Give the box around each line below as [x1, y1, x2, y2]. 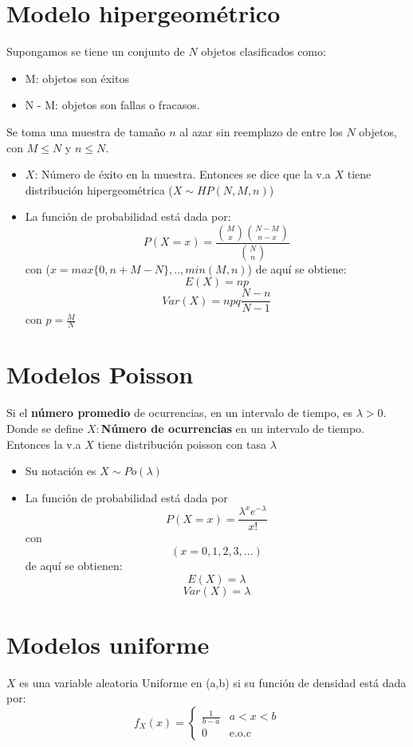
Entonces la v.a [6, 435, 81, 452]
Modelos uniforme [6, 627, 210, 660]
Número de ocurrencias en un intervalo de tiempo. [100, 419, 364, 436]
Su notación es [25, 462, 96, 479]
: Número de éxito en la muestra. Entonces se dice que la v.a [34, 166, 331, 183]
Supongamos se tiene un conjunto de [6, 43, 185, 60]
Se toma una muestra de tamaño [6, 123, 166, 140]
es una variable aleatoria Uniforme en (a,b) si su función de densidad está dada [19, 674, 407, 690]
